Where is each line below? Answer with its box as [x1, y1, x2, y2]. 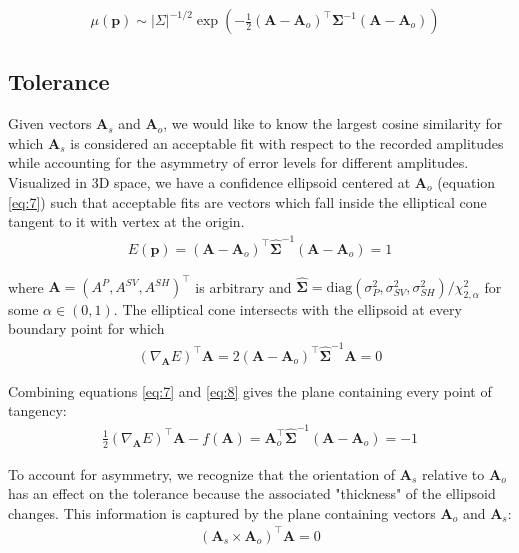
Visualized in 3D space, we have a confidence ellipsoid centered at [8, 172, 411, 193]
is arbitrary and [195, 276, 292, 297]
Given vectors [8, 113, 92, 134]
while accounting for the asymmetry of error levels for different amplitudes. [8, 152, 469, 173]
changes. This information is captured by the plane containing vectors [8, 502, 436, 523]
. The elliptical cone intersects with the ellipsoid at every [113, 298, 462, 319]
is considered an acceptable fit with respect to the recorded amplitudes [70, 132, 504, 153]
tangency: [8, 400, 67, 421]
